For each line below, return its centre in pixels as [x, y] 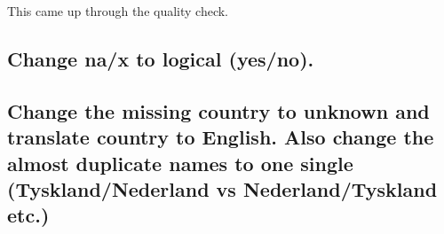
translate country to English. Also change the [221, 137]
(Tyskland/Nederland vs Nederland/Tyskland [222, 188]
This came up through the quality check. [118, 11]
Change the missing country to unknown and [218, 110]
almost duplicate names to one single [180, 163]
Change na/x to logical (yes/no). [161, 58]
